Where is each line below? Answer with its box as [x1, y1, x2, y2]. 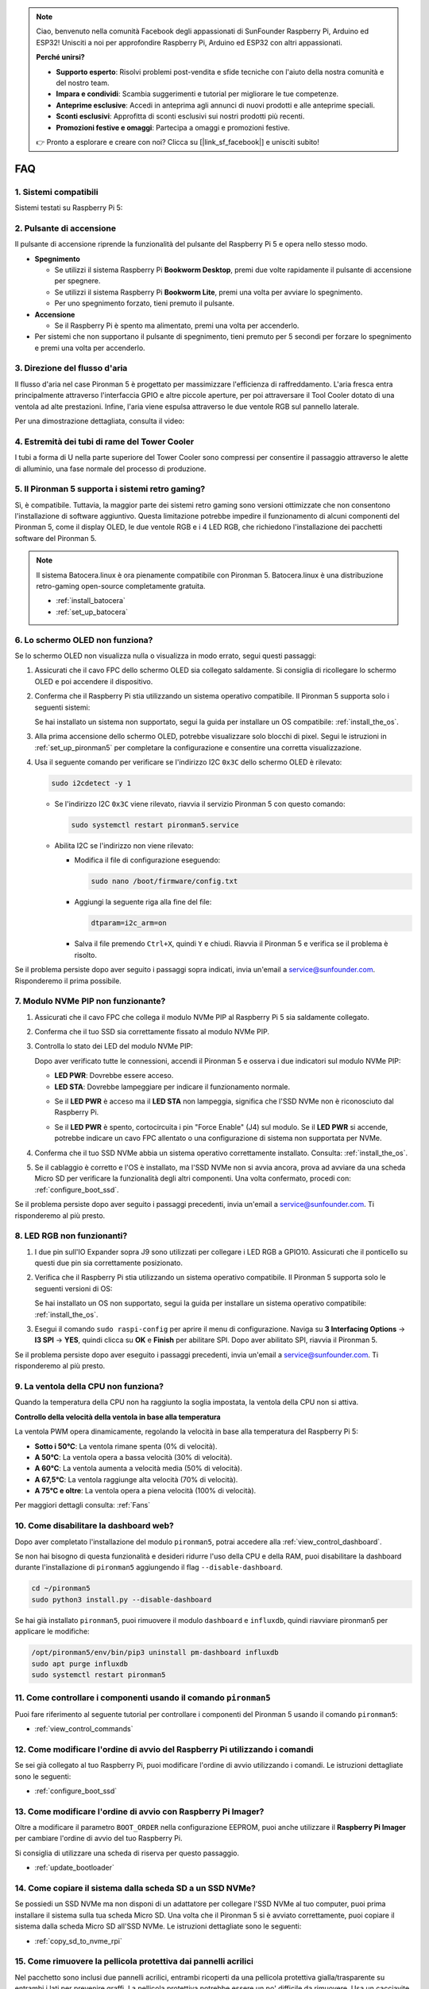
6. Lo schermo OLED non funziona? [14, 634, 153, 645]
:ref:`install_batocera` [56, 596, 126, 605]
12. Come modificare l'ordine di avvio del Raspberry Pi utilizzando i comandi [14, 1743, 314, 1754]
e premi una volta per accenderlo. [34, 343, 146, 352]
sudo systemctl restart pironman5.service [71, 820, 239, 830]
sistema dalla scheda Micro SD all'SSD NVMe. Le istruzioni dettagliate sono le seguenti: [14, 1921, 302, 1931]
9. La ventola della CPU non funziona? [14, 1380, 164, 1392]
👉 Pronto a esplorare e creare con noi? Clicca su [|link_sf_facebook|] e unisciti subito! [36, 137, 319, 146]
